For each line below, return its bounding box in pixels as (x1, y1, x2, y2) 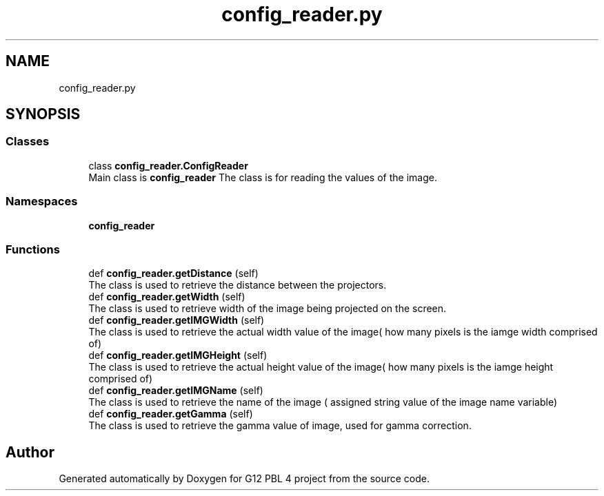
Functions (6, 242, 60, 256)
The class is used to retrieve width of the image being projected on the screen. (88, 302, 447, 315)
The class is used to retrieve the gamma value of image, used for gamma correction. (88, 420, 472, 432)
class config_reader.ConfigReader (88, 159, 248, 172)
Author (6, 443, 54, 461)
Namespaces (6, 194, 78, 209)
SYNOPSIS (6, 105, 81, 123)
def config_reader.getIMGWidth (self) (88, 314, 265, 327)
